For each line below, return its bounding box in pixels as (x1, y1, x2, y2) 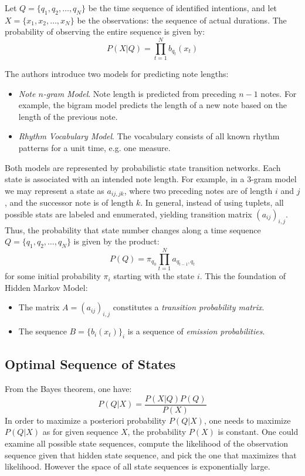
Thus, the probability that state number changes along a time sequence (5, 223, 261, 236)
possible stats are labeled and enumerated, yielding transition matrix (5, 207, 252, 220)
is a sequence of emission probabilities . (127, 325, 265, 337)
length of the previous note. (18, 110, 118, 122)
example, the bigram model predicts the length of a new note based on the (18, 99, 287, 111)
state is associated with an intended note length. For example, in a (5, 173, 245, 185)
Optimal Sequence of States (5, 355, 176, 373)
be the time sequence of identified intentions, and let (88, 2, 277, 14)
